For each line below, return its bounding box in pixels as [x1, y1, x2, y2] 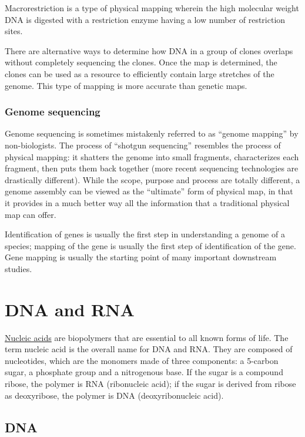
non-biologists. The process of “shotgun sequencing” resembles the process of [5, 138, 281, 151]
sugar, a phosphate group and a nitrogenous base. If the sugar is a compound [5, 366, 283, 378]
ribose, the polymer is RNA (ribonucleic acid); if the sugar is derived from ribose [5, 378, 296, 389]
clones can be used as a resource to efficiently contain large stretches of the [5, 67, 274, 80]
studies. [5, 262, 32, 274]
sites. [5, 25, 23, 37]
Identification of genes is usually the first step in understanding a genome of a [5, 228, 285, 240]
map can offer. [5, 208, 56, 220]
